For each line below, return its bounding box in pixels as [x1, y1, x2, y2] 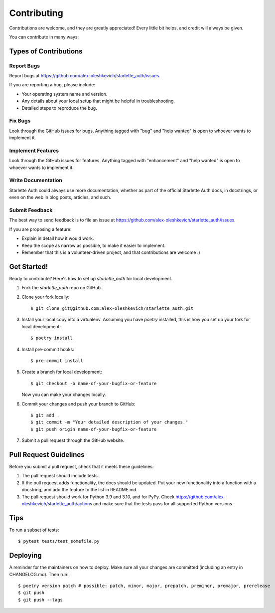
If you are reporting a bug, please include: [9, 82, 96, 88]
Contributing [9, 7, 63, 18]
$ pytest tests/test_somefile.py [18, 539, 100, 544]
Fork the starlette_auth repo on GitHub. [21, 285, 102, 291]
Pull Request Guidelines [9, 450, 85, 459]
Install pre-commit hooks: [21, 346, 74, 352]
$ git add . [30, 412, 60, 418]
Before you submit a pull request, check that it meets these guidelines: [9, 464, 154, 470]
